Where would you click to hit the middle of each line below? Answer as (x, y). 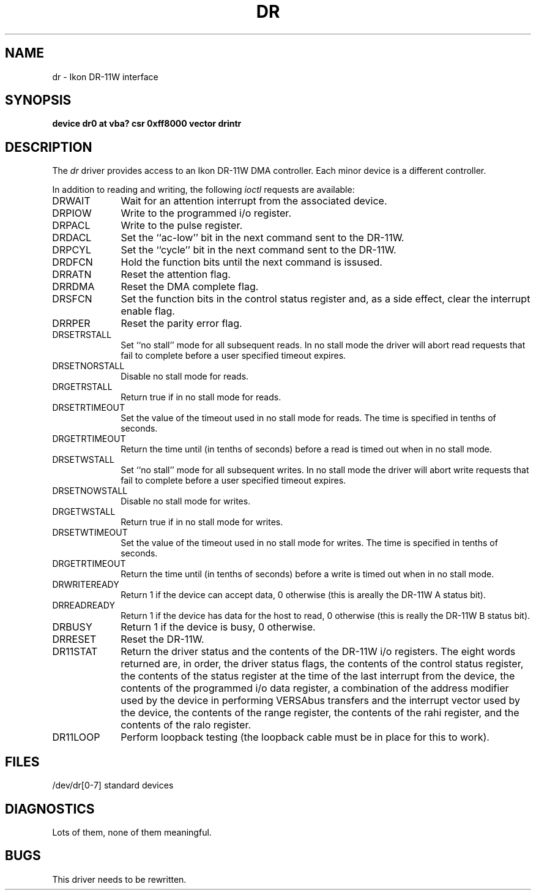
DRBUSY (72, 627)
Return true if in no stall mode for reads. (201, 397)
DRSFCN (72, 299)
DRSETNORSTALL (88, 366)
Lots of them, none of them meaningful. (132, 832)
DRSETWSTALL (83, 460)
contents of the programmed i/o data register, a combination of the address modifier (315, 688)
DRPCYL (72, 250)
